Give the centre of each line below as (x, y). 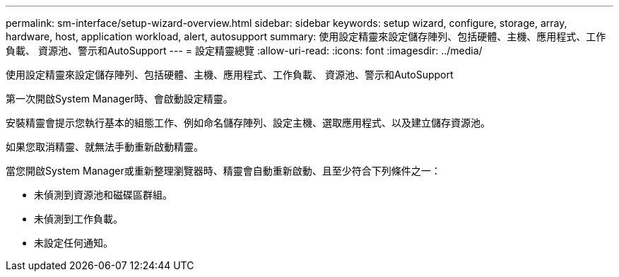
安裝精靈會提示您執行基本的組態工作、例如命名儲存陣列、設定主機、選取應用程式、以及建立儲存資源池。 (248, 123)
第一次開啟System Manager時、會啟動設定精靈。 (119, 99)
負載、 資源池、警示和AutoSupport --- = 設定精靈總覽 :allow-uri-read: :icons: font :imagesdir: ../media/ (244, 51)
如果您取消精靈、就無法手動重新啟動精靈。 (105, 147)
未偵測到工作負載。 (78, 219)
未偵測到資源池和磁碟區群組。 (103, 195)
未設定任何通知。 (73, 243)
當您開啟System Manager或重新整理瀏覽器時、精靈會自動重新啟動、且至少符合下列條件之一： (223, 171)
